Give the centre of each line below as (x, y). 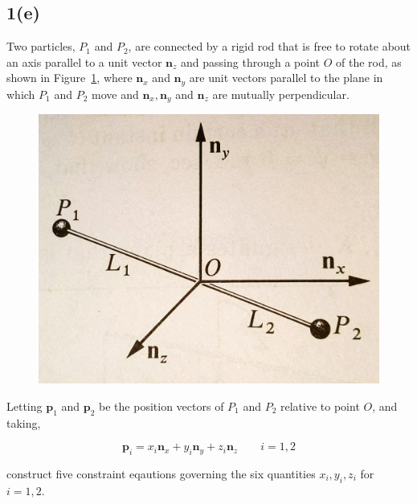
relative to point (320, 406)
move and (115, 94)
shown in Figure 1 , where (69, 78)
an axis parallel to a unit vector (84, 61)
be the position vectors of (161, 406)
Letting (25, 406)
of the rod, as (368, 61)
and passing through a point (250, 61)
